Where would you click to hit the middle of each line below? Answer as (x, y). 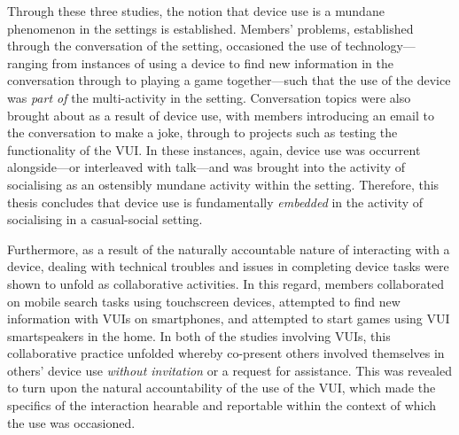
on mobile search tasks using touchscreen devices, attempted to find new (204, 301)
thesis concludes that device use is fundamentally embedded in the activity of (215, 202)
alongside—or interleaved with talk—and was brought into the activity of (206, 167)
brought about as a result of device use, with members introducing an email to (221, 115)
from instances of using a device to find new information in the (222, 62)
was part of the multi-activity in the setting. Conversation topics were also (209, 97)
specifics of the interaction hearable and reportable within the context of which (222, 405)
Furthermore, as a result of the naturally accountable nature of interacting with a (229, 249)
